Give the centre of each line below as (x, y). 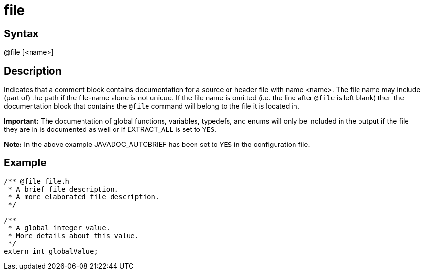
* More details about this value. (73, 235)
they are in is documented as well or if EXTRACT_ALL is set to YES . (110, 129)
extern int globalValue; (51, 251)
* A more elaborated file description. (84, 197)
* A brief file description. (63, 189)
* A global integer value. (59, 228)
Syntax (21, 33)
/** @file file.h (37, 181)
